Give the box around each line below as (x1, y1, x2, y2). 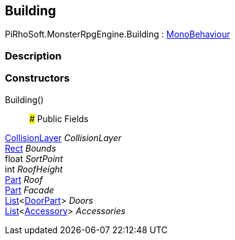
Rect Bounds (5, 142, 56, 153)
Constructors (5, 72, 70, 85)
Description (5, 49, 62, 62)
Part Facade (5, 184, 54, 195)
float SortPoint (5, 153, 63, 164)
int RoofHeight (5, 163, 63, 174)
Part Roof (5, 174, 43, 185)
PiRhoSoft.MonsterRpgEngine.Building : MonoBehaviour (5, 29, 230, 40)
